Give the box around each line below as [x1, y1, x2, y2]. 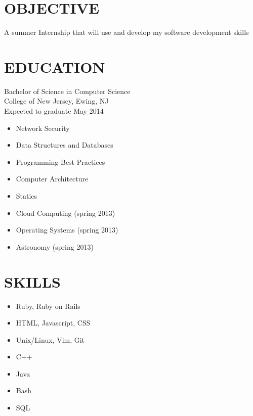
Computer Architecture [16, 173, 89, 184]
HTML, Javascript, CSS [16, 317, 91, 328]
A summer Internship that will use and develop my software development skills [4, 27, 249, 37]
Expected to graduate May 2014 [4, 106, 104, 116]
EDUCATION [4, 56, 105, 77]
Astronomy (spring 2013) [16, 241, 94, 252]
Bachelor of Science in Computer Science [4, 85, 131, 96]
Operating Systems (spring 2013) [16, 224, 118, 235]
